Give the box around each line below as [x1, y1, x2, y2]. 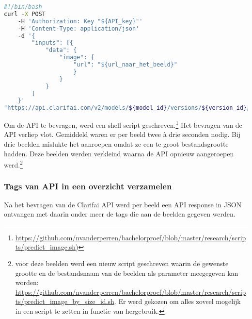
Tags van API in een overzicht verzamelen [4, 180, 172, 192]
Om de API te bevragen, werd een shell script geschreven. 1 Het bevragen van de [4, 118, 242, 130]
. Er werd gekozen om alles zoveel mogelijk [114, 296, 241, 306]
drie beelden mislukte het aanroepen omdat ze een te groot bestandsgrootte [4, 138, 229, 149]
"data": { [45, 47, 77, 54]
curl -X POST [4, 10, 46, 17]
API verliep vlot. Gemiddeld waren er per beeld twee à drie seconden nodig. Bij [4, 129, 241, 139]
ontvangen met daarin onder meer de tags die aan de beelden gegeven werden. [4, 209, 236, 219]
